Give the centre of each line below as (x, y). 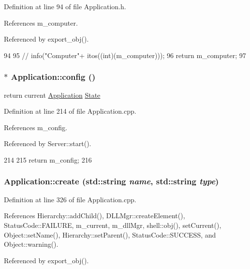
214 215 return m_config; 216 (48, 159)
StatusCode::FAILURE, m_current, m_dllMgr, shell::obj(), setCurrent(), (113, 225)
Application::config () (53, 77)
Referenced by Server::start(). (48, 143)
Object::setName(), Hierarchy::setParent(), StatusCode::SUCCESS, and (110, 234)
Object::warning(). (31, 244)
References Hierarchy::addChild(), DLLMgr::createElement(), (95, 216)
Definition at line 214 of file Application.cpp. (70, 111)
